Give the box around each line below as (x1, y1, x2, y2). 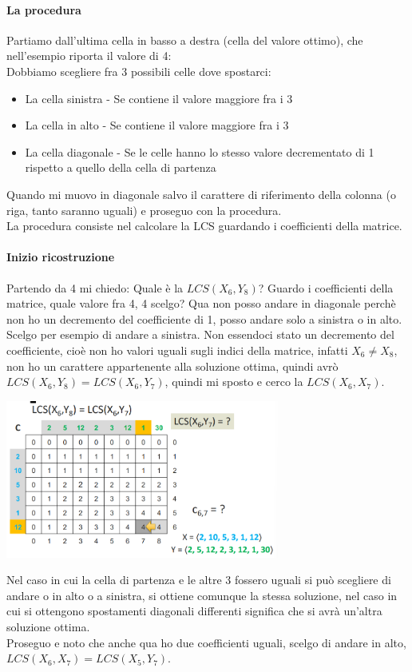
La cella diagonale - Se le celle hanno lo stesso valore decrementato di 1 (25, 143, 374, 160)
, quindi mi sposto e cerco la (164, 373, 303, 390)
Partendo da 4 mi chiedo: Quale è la (6, 279, 184, 296)
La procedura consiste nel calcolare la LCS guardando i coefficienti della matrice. (6, 217, 402, 234)
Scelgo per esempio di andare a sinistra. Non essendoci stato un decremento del (6, 326, 394, 343)
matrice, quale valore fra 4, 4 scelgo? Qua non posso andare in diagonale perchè (6, 295, 396, 312)
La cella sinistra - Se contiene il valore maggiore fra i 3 (25, 89, 293, 106)
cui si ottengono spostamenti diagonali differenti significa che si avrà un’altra (6, 602, 382, 619)
